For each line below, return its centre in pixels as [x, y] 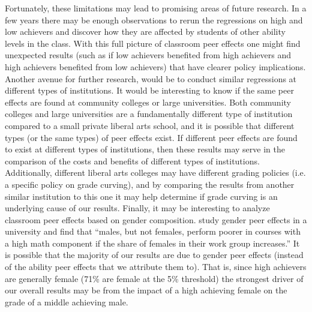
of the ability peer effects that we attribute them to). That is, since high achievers [156, 267]
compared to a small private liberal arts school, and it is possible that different [150, 125]
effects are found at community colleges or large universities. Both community [148, 102]
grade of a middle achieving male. [67, 301]
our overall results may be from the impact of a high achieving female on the [146, 290]
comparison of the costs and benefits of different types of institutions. [132, 160]
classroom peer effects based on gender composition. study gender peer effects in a [156, 219]
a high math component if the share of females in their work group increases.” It [152, 243]
